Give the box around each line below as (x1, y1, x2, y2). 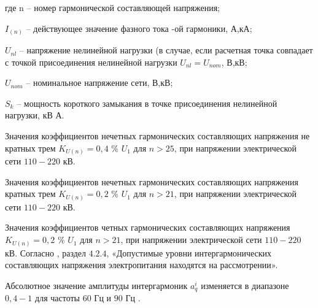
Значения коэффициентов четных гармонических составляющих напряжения (5, 221, 290, 234)
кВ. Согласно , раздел (5, 246, 87, 259)
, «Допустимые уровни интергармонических (106, 246, 272, 259)
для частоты (35, 291, 80, 304)
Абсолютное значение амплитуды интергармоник (5, 279, 188, 291)
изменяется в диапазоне (201, 279, 289, 291)
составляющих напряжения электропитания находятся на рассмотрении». (5, 258, 278, 271)
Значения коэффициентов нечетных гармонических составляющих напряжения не (5, 129, 310, 142)
